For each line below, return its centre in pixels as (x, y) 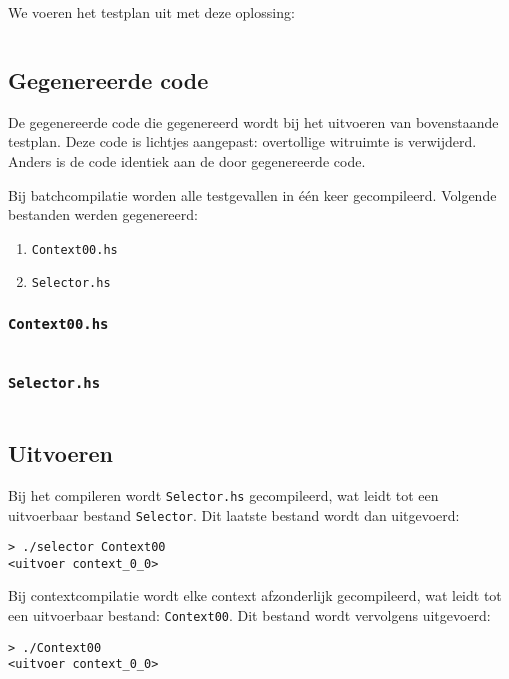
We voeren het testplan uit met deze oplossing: (151, 12)
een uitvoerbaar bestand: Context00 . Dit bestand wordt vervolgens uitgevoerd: (249, 615)
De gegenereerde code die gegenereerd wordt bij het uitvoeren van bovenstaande (253, 121)
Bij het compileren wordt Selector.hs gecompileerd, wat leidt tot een (223, 494)
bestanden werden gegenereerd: (103, 214)
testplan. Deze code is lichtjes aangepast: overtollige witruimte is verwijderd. (242, 141)
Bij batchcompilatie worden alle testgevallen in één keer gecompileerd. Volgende (252, 194)
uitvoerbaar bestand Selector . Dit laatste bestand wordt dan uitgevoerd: (234, 514)
